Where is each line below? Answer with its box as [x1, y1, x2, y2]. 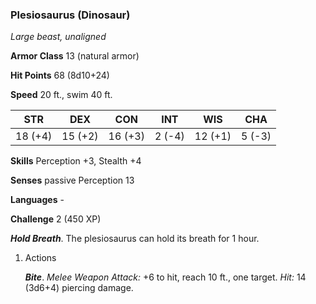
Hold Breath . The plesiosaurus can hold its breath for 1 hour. [10, 233, 260, 245]
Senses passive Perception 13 [10, 174, 135, 187]
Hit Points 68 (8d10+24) [10, 69, 110, 82]
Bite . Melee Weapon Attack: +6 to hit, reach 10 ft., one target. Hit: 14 [24, 271, 307, 283]
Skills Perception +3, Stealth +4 [10, 155, 142, 167]
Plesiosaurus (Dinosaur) [10, 8, 131, 22]
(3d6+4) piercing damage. [24, 282, 134, 294]
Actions [24, 252, 57, 264]
